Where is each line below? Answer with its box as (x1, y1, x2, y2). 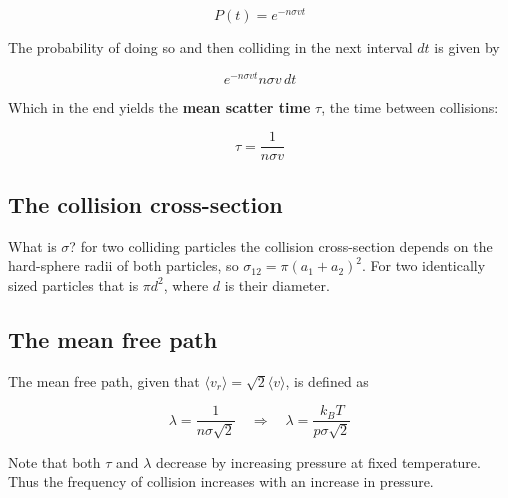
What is (8, 235, 57, 256)
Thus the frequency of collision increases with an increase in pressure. (8, 471, 434, 492)
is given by (434, 37, 500, 58)
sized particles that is (8, 274, 139, 295)
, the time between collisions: (321, 96, 499, 117)
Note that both (8, 451, 101, 472)
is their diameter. (224, 274, 330, 295)
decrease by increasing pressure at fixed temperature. (156, 451, 481, 472)
